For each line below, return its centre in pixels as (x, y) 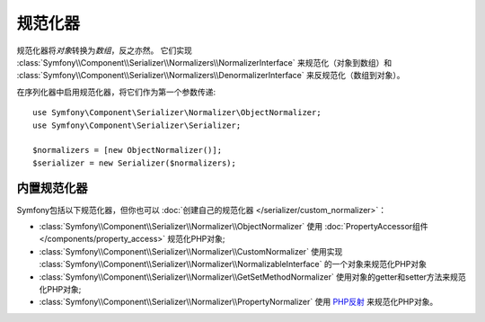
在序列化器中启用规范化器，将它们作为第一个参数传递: (116, 92)
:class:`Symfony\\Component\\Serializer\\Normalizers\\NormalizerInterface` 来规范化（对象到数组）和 (204, 62)
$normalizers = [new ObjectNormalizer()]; (128, 150)
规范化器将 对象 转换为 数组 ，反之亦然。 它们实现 (104, 50)
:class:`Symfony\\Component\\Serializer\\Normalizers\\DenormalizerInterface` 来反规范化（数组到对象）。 (211, 76)
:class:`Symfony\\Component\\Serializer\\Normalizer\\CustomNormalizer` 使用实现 (191, 251)
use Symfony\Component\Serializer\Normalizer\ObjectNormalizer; (177, 113)
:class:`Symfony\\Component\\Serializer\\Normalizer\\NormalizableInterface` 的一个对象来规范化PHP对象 (233, 264)
